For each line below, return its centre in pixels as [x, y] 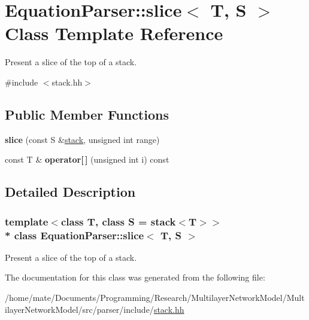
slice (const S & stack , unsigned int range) [82, 139]
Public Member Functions [87, 114]
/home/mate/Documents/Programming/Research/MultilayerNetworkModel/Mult [155, 297]
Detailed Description [70, 192]
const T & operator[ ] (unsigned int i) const [87, 159]
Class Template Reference [114, 33]
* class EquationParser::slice [75, 235]
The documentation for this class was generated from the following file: [135, 277]
